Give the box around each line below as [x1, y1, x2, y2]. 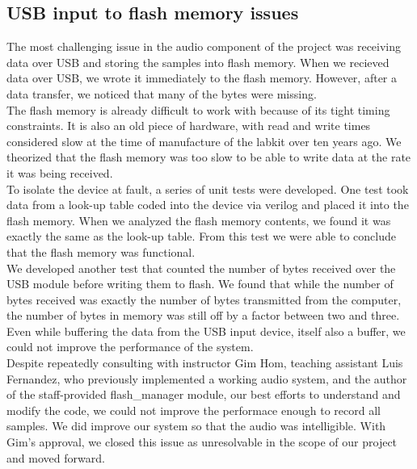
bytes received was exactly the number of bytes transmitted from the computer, [6, 291, 402, 308]
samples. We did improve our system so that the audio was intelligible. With [6, 417, 386, 434]
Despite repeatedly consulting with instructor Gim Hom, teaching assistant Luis [6, 354, 403, 371]
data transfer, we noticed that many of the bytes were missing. [6, 85, 317, 102]
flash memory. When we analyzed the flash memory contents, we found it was [6, 211, 391, 228]
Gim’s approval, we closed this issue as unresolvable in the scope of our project [6, 433, 398, 450]
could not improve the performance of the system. [6, 338, 254, 355]
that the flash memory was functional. [6, 243, 196, 260]
